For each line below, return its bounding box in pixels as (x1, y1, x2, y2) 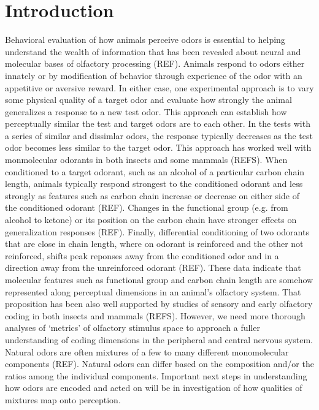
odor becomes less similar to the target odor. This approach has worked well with (5, 141, 312, 154)
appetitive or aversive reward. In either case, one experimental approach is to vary (5, 81, 314, 94)
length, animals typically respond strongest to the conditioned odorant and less (5, 177, 303, 190)
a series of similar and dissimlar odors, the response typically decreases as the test (5, 129, 313, 142)
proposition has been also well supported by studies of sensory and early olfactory (5, 297, 313, 310)
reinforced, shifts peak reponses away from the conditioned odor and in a (5, 249, 279, 262)
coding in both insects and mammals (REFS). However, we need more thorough (5, 309, 306, 322)
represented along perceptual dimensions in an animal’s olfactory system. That (5, 285, 301, 298)
